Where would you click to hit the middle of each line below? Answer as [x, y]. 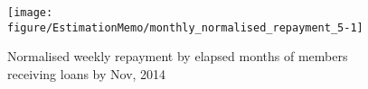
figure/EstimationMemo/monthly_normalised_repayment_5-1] [185, 27]
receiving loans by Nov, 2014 [87, 73]
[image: [30, 13]
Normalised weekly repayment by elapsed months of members [178, 56]
